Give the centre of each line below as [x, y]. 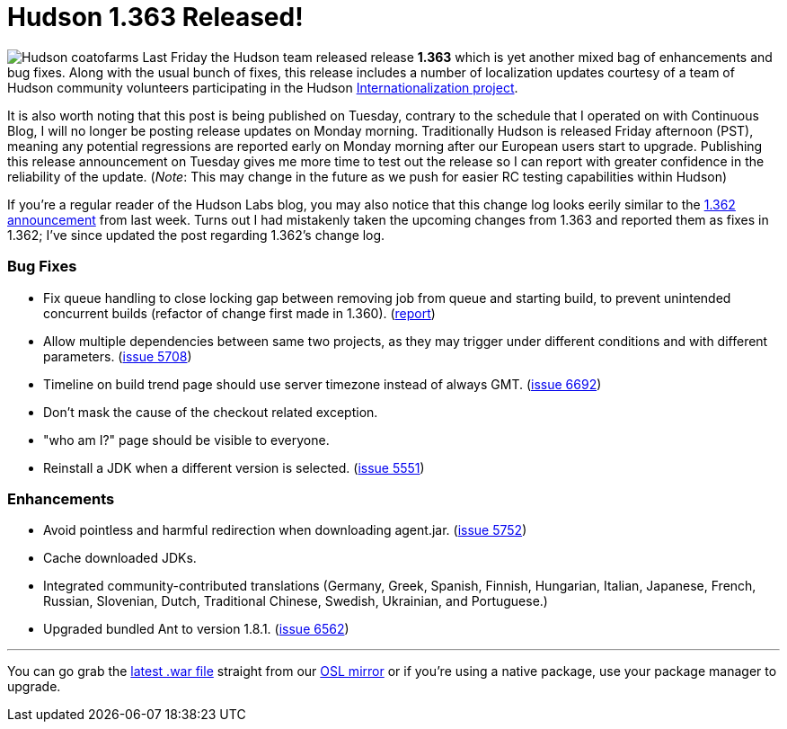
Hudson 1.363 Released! [155, 17]
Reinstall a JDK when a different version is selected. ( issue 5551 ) [234, 467]
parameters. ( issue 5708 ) [118, 356]
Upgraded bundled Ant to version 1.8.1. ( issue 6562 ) [196, 629]
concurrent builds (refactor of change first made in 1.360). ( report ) [239, 313]
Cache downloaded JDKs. [120, 558]
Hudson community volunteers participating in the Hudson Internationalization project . [263, 87]
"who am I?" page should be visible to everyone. [186, 440]
